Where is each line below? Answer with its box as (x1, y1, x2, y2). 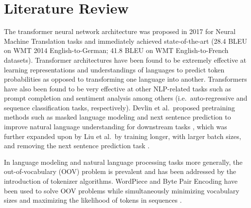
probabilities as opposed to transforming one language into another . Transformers (4, 74, 247, 84)
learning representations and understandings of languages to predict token (4, 64, 225, 74)
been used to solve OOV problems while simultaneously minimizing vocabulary (4, 185, 239, 195)
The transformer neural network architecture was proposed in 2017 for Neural (4, 26, 236, 36)
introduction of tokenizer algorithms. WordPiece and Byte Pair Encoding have (4, 176, 238, 186)
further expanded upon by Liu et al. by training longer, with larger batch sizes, (4, 131, 241, 141)
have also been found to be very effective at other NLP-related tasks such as (4, 83, 232, 93)
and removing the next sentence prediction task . (4, 140, 150, 151)
